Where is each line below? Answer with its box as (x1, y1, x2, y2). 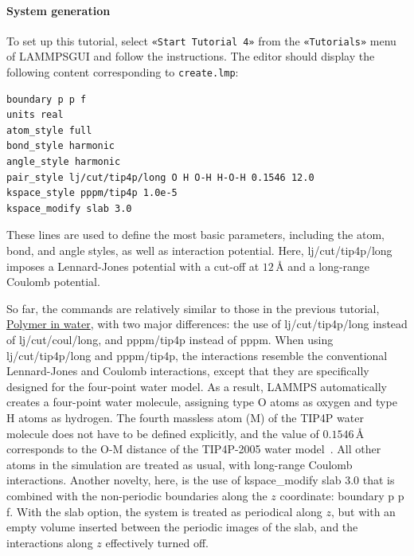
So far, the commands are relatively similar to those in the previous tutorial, (6, 300, 380, 316)
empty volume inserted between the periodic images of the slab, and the (6, 519, 358, 535)
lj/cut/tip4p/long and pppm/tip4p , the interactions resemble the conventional (6, 347, 388, 363)
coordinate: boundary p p (279, 487, 404, 503)
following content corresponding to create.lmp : (6, 64, 239, 80)
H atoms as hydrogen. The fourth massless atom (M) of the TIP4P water (6, 409, 364, 425)
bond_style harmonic (6, 140, 115, 152)
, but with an (330, 503, 396, 519)
